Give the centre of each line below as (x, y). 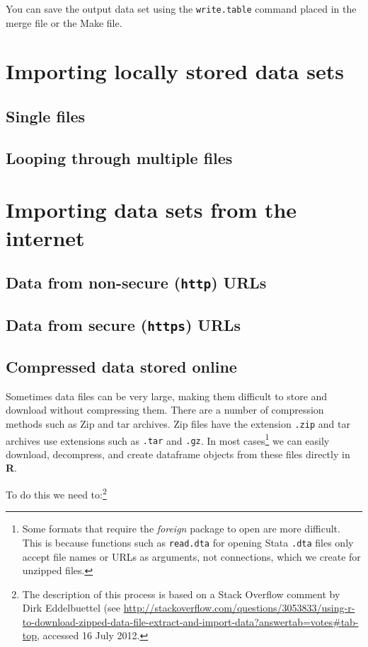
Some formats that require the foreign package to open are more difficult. (181, 529)
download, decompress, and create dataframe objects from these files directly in (178, 454)
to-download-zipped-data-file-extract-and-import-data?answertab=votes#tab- (190, 621)
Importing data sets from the (151, 210)
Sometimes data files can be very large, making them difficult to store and (167, 396)
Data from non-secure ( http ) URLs (136, 282)
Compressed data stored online (121, 366)
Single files (46, 116)
